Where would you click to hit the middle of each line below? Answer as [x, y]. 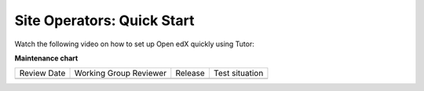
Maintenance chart [46, 58]
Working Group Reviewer [121, 73]
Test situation [238, 73]
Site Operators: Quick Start [104, 20]
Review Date [42, 73]
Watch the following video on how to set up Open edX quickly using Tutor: [135, 44]
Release [190, 73]
